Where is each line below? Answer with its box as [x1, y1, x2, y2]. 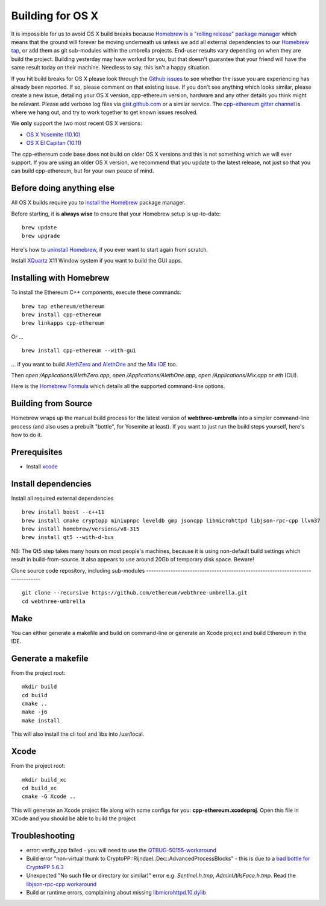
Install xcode [26, 462, 58, 470]
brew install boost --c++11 [22, 509, 105, 515]
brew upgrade [22, 232, 60, 240]
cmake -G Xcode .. [22, 793, 77, 800]
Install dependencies [11, 479, 92, 489]
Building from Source [11, 398, 93, 409]
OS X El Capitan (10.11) [26, 139, 82, 147]
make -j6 [22, 709, 48, 715]
